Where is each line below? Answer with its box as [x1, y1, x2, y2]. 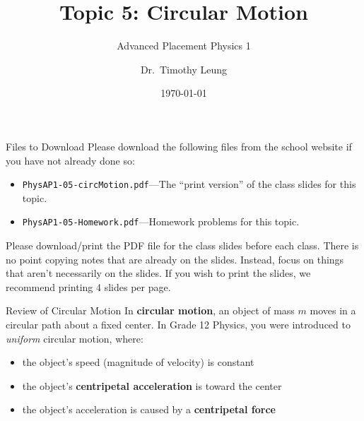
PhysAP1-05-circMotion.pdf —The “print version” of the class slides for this [22, 177, 356, 191]
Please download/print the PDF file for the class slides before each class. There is [6, 238, 359, 252]
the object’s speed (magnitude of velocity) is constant [22, 355, 254, 369]
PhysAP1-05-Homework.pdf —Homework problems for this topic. [22, 214, 300, 229]
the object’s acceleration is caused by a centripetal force [22, 402, 276, 417]
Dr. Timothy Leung [140, 61, 228, 76]
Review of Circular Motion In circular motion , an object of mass [6, 303, 295, 318]
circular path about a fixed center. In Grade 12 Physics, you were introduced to [6, 316, 351, 331]
